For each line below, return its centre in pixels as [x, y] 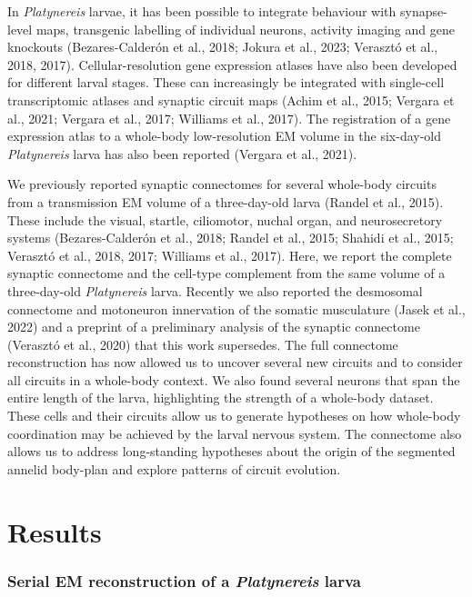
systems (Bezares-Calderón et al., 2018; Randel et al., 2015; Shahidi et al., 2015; [231, 238]
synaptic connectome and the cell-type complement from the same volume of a [226, 273]
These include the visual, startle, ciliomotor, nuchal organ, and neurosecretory [225, 219]
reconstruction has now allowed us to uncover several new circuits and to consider [235, 362]
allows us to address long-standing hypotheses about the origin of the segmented [231, 451]
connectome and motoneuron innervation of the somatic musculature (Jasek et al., [236, 308]
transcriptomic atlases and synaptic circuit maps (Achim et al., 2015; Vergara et [231, 99]
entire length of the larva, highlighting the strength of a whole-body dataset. [221, 398]
